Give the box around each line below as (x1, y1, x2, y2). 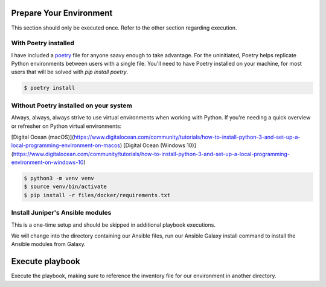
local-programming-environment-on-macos (11, 142, 121, 149)
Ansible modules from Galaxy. (11, 241, 86, 248)
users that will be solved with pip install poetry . (11, 68, 129, 75)
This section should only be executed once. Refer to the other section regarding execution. (11, 24, 237, 31)
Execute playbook (11, 256, 81, 266)
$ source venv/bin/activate (24, 183, 107, 190)
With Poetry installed (11, 39, 75, 48)
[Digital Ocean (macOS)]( (11, 133, 74, 140)
